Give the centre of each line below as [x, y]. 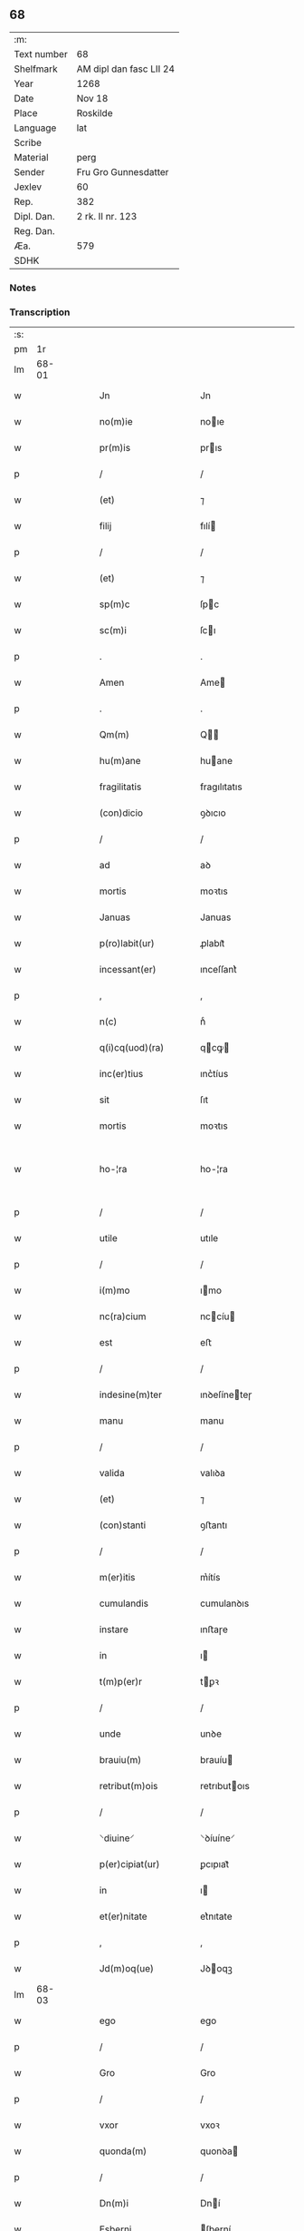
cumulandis [124, 1603]
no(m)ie [116, 422]
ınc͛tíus [214, 1074]
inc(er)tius [121, 1074]
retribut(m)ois [128, 1786]
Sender [29, 171]
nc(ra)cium [123, 1316]
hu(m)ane [120, 761]
